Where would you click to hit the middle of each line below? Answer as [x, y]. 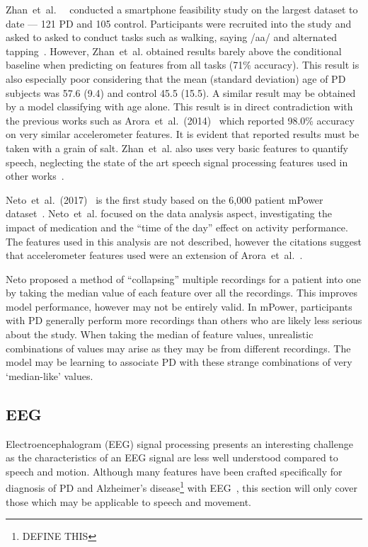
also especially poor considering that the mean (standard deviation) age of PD [176, 78]
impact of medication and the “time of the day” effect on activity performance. [177, 227]
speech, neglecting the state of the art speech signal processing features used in [177, 162]
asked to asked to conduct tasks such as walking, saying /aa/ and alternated [171, 37]
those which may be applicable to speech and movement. [129, 501]
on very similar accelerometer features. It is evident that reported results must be [183, 134]
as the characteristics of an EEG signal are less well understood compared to [172, 457]
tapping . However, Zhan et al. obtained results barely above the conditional [174, 51]
